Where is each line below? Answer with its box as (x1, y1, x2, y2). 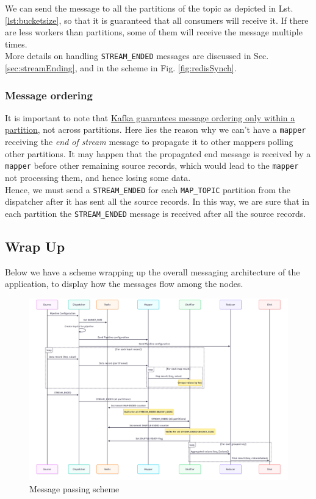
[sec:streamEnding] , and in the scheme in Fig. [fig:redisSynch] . (5, 62, 237, 74)
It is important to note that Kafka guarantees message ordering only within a (5, 111, 295, 124)
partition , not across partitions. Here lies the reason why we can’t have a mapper (5, 123, 306, 136)
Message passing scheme (29, 482, 120, 495)
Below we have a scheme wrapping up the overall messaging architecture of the (5, 265, 300, 278)
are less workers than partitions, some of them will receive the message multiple (5, 26, 303, 38)
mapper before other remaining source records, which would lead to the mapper (5, 159, 299, 172)
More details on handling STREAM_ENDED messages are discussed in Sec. (5, 49, 269, 62)
